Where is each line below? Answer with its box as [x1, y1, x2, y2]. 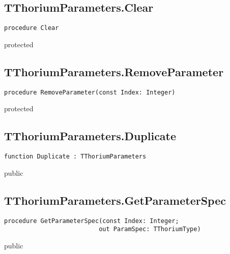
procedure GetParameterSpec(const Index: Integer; [4, 217, 179, 225]
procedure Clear [4, 24, 59, 32]
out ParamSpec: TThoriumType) [99, 226, 201, 233]
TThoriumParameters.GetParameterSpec [4, 192, 226, 208]
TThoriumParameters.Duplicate [4, 128, 177, 144]
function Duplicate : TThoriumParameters [4, 153, 147, 161]
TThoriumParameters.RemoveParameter [4, 63, 224, 79]
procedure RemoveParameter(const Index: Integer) [4, 88, 176, 96]
